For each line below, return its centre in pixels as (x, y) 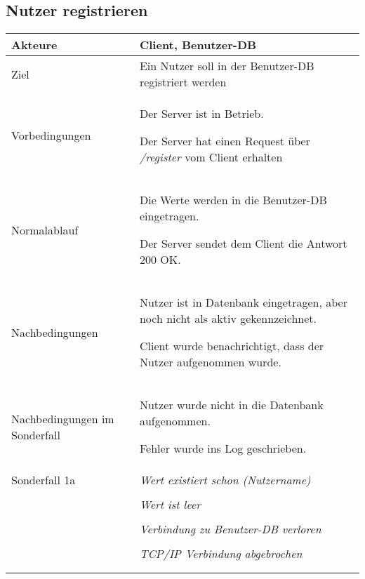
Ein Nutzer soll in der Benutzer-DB (227, 66)
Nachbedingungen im (63, 418)
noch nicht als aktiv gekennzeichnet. (228, 319)
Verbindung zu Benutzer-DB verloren (230, 529)
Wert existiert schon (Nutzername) (225, 480)
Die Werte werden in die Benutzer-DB (233, 200)
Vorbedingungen (51, 135)
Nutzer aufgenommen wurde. (210, 362)
